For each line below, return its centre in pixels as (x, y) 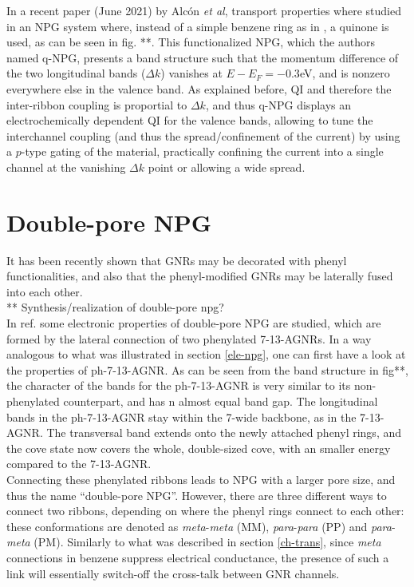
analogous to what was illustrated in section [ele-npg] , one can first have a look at (206, 354)
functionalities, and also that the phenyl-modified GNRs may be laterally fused (200, 276)
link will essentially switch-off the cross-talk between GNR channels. (173, 573)
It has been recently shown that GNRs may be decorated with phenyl (177, 260)
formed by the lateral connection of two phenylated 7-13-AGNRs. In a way (189, 338)
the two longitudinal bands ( (76, 73)
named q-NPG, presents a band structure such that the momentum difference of (203, 57)
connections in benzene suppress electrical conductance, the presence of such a (198, 557)
